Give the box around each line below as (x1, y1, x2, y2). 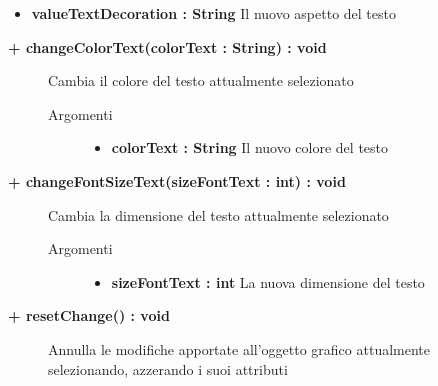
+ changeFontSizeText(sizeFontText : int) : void (8, 170, 346, 191)
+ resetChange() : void (8, 305, 170, 326)
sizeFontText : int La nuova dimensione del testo (111, 271, 425, 292)
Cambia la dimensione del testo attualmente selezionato (48, 204, 389, 225)
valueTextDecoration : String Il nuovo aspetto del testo (31, 3, 396, 23)
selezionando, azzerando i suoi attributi (48, 358, 288, 379)
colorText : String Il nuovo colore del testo (111, 137, 389, 158)
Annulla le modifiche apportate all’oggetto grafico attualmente (48, 338, 430, 359)
